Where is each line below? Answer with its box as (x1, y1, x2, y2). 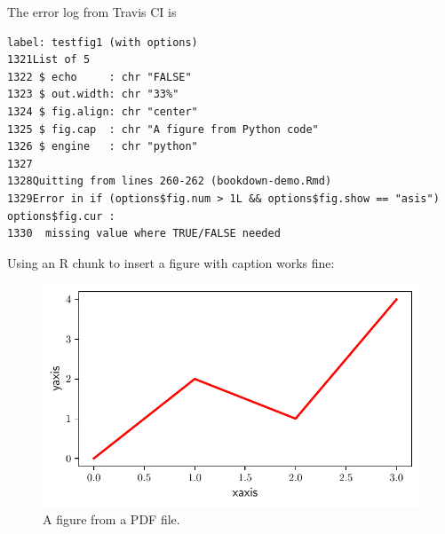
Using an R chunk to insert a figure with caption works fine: (7, 253, 335, 271)
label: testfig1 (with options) (7, 35, 198, 49)
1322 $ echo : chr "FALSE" (7, 70, 192, 83)
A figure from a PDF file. (43, 509, 180, 528)
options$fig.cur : (7, 209, 115, 223)
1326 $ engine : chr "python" (7, 140, 198, 153)
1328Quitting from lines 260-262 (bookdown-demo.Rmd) (7, 175, 332, 188)
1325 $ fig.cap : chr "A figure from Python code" (7, 122, 319, 136)
